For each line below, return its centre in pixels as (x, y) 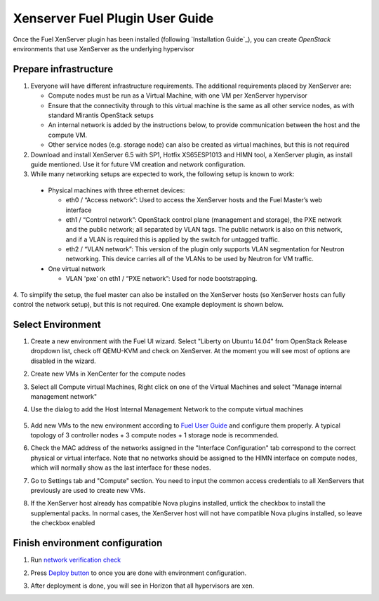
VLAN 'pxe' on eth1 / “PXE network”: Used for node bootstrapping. (161, 279)
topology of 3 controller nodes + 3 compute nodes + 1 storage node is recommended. (155, 435)
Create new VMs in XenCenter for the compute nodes (108, 374)
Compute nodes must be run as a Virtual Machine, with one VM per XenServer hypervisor (178, 95)
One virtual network (77, 269)
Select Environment (57, 324)
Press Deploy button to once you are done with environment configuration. (139, 573)
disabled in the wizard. (63, 361)
